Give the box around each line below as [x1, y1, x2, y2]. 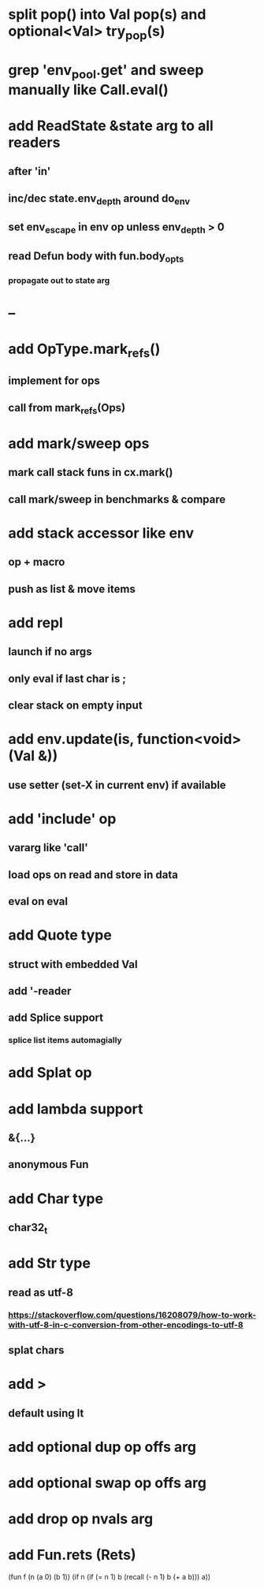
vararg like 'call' [8, 841, 88, 854]
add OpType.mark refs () [8, 340, 161, 360]
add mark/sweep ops [8, 434, 150, 452]
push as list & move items [8, 582, 136, 596]
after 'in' [8, 165, 51, 178]
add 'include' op [8, 809, 117, 828]
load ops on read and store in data [8, 868, 179, 881]
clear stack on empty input [8, 699, 143, 713]
